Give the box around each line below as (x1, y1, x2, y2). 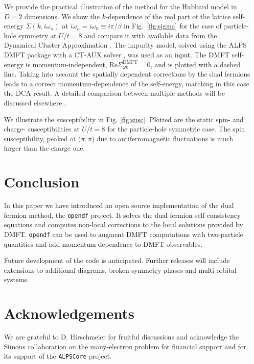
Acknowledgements (4, 303, 135, 323)
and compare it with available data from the (84, 30, 217, 40)
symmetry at (18, 30, 57, 40)
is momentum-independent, (25, 59, 107, 69)
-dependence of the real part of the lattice (105, 11, 231, 21)
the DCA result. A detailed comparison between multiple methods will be (4, 88, 225, 98)
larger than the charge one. (4, 143, 85, 153)
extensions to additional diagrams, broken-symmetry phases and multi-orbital (4, 264, 237, 275)
